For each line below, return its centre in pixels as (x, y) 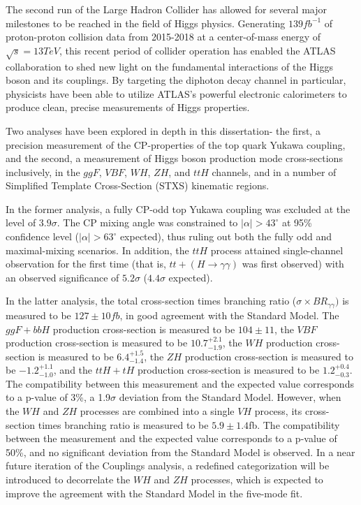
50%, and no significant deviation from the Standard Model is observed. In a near (180, 452)
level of (21, 222)
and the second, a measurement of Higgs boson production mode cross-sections (174, 158)
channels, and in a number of (274, 171)
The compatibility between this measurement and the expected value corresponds (180, 383)
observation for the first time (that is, (86, 264)
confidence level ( (42, 236)
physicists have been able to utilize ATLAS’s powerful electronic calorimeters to (176, 93)
